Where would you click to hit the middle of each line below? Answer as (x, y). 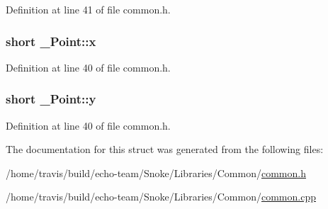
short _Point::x (51, 41)
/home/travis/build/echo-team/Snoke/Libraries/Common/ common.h (156, 173)
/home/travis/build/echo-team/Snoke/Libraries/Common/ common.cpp (161, 197)
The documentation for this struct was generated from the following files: (165, 149)
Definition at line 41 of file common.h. (88, 9)
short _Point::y (51, 99)
